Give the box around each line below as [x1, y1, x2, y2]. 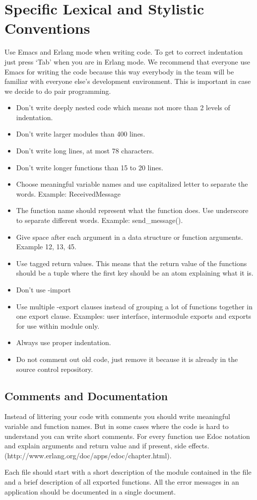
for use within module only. [16, 320, 100, 331]
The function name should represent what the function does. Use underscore [16, 205, 249, 215]
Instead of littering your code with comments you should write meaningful [4, 411, 230, 422]
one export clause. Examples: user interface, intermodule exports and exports [16, 311, 252, 321]
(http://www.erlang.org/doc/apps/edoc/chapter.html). [4, 450, 172, 460]
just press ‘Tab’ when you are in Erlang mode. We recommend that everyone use [4, 56, 250, 67]
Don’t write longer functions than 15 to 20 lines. [16, 162, 163, 172]
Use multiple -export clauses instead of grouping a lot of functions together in [16, 301, 253, 311]
